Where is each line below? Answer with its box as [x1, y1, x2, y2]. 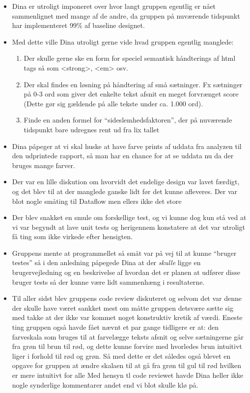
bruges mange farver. [12, 160, 75, 170]
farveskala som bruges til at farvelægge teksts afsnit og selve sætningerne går [12, 331, 244, 342]
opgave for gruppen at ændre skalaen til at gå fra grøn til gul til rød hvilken [12, 360, 242, 370]
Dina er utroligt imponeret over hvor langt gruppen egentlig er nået [12, 1, 216, 11]
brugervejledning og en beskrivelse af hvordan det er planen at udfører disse [12, 267, 240, 277]
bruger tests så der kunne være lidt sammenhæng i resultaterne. [12, 276, 205, 287]
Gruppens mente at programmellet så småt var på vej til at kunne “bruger [12, 247, 237, 258]
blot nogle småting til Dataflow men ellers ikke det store [12, 196, 182, 206]
